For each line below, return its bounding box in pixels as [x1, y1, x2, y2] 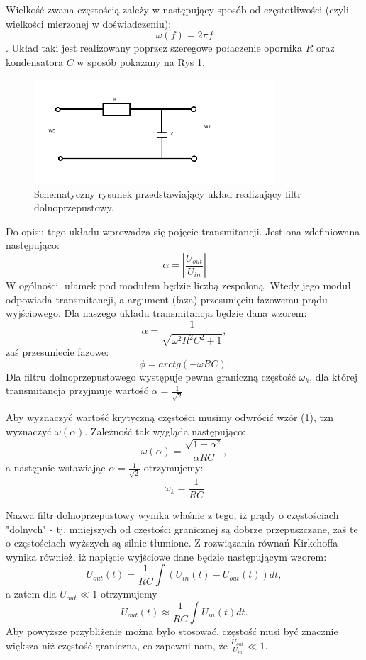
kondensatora [6, 54, 64, 69]
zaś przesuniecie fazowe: [6, 345, 109, 359]
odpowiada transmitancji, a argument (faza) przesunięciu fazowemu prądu [6, 291, 328, 306]
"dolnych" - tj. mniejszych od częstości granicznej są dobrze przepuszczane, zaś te [6, 521, 358, 536]
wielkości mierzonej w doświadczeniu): [6, 16, 172, 30]
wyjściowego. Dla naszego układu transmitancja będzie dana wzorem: [6, 306, 307, 320]
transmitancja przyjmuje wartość [6, 383, 148, 398]
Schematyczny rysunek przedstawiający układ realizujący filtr [34, 186, 301, 201]
